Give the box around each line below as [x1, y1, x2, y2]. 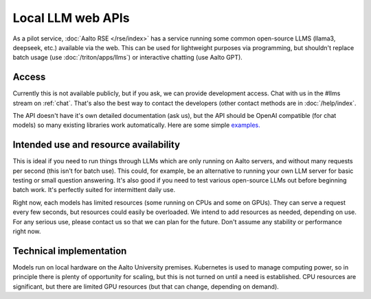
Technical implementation [12, 245, 127, 256]
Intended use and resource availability [12, 139, 181, 151]
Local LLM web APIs [12, 10, 130, 25]
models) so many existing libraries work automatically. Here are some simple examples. [12, 121, 260, 130]
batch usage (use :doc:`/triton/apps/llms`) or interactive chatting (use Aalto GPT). [12, 53, 243, 62]
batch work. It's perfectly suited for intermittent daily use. [12, 186, 175, 194]
